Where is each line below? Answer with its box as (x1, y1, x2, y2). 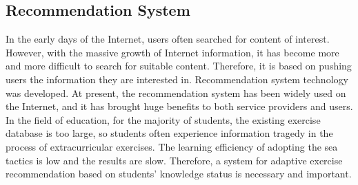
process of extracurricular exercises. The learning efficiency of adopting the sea (6, 139, 338, 153)
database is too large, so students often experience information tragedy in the (6, 126, 333, 140)
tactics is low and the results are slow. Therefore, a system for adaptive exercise (6, 153, 343, 167)
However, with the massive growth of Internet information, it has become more (6, 45, 339, 59)
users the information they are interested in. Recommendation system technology (6, 72, 348, 86)
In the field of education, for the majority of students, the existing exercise (6, 112, 321, 127)
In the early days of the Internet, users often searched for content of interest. (6, 32, 330, 46)
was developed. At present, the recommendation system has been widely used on (6, 85, 346, 100)
